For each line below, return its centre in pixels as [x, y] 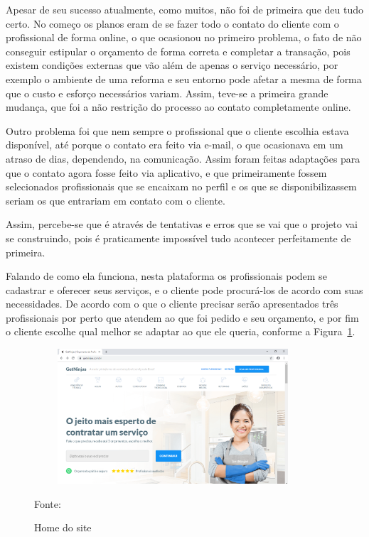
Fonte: [48, 503]
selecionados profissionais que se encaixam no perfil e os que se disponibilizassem [181, 186]
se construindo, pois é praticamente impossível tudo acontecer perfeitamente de [178, 238]
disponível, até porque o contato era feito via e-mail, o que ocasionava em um [175, 145]
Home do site [63, 527]
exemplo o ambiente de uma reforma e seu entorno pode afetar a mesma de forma [184, 78]
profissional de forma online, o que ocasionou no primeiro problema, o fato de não [184, 37]
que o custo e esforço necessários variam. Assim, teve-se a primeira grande [167, 93]
